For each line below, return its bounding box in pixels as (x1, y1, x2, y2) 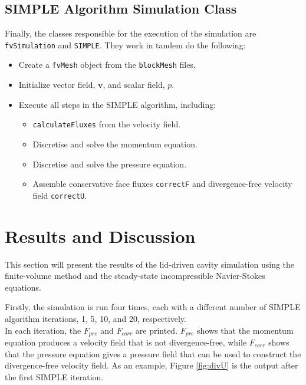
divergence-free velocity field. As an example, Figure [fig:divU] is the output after (5, 359, 298, 371)
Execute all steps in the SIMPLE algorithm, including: (18, 98, 216, 110)
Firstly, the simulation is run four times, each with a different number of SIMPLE (5, 301, 301, 313)
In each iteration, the (5, 324, 81, 336)
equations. (5, 281, 41, 293)
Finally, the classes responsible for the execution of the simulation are (5, 27, 256, 40)
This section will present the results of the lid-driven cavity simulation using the (5, 258, 295, 270)
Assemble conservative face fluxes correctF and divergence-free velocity (32, 177, 292, 190)
